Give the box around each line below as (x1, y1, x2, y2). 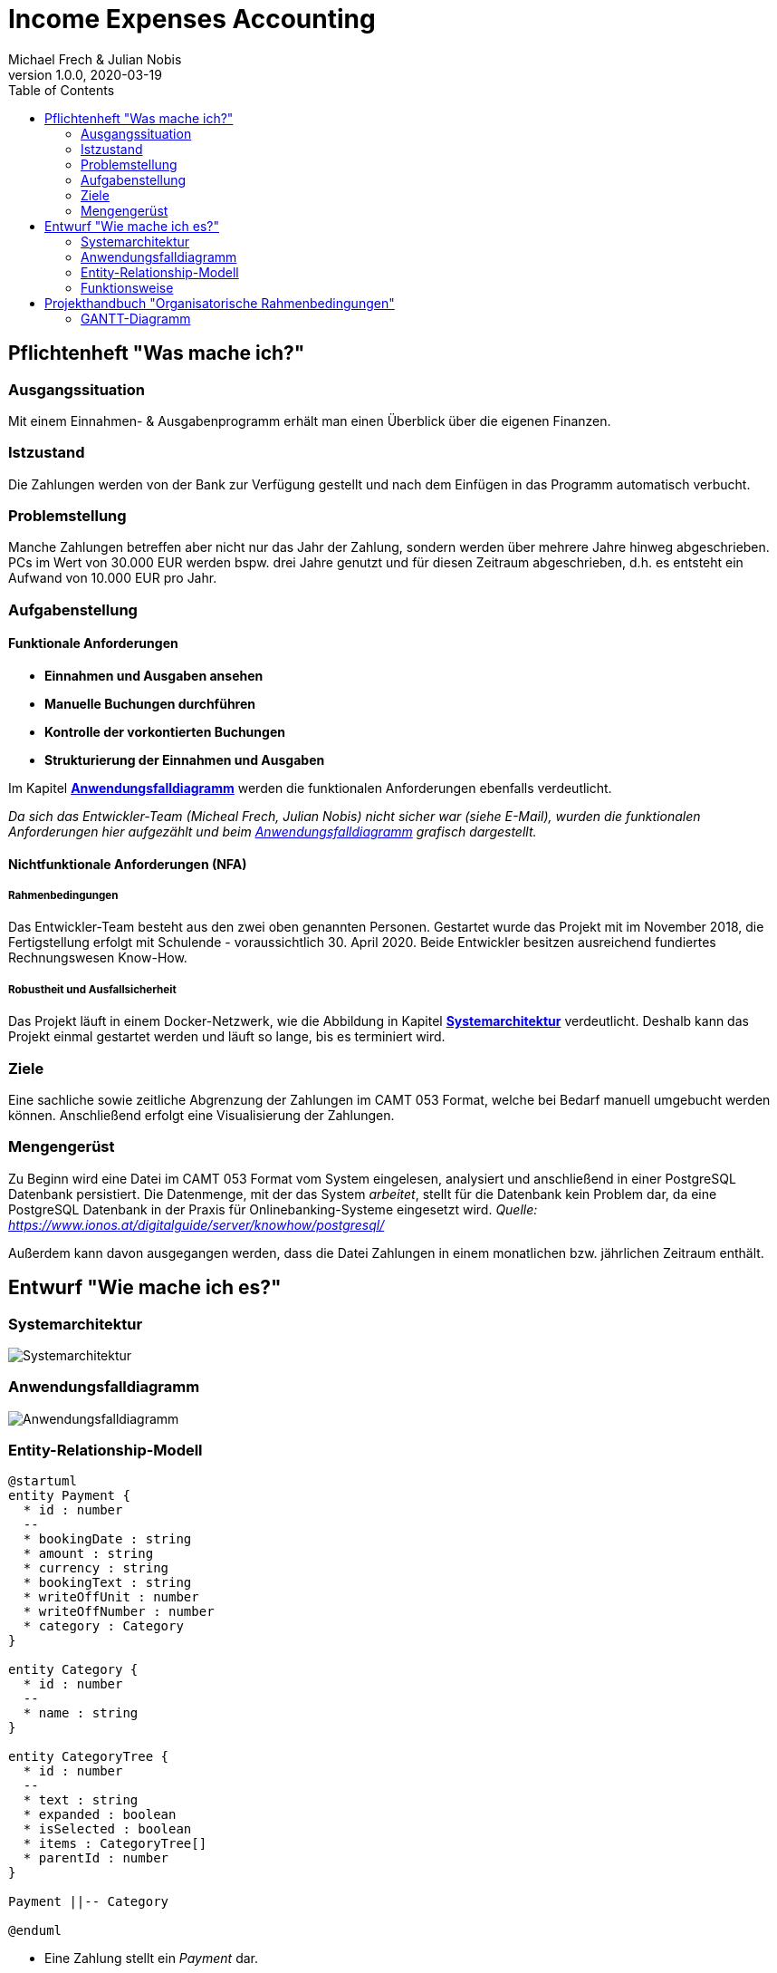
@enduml (8, 1923, 62, 1939)
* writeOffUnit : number (23, 1590, 199, 1605)
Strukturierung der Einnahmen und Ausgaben (44, 752, 325, 769)
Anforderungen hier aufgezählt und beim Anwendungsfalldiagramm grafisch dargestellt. (8, 824, 537, 840)
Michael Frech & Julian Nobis (8, 51, 182, 67)
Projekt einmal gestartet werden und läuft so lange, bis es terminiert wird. (8, 1029, 446, 1045)
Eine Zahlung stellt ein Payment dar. (44, 1950, 258, 1967)
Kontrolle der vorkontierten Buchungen (44, 724, 285, 740)
